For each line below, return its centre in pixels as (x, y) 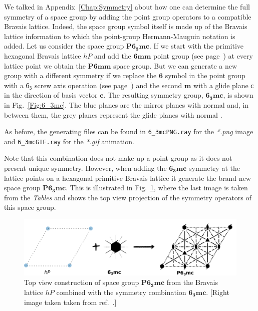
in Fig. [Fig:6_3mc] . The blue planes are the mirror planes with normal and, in (126, 104)
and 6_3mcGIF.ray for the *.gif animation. (69, 141)
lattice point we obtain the (45, 65)
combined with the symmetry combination (121, 292)
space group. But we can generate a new (175, 65)
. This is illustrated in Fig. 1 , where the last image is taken (157, 188)
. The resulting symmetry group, (153, 95)
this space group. (30, 207)
